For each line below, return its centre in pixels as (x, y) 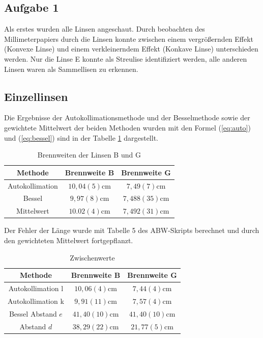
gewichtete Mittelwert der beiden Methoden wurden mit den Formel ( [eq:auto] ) (127, 127)
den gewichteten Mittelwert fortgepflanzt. (69, 240)
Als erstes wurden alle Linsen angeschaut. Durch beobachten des (105, 29)
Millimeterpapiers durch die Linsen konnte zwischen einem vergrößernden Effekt (129, 38)
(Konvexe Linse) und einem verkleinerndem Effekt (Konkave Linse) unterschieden (131, 49)
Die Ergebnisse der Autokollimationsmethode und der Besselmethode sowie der (127, 118)
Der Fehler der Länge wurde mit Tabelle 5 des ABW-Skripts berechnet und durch (132, 230)
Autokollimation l (36, 288)
